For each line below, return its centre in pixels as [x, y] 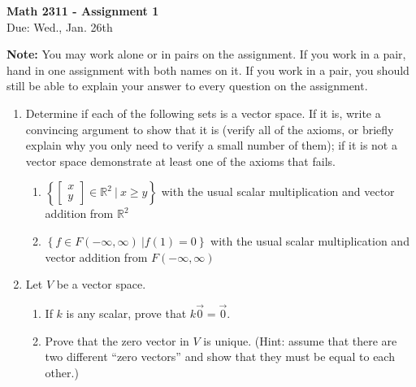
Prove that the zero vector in [117, 340]
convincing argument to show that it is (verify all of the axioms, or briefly [210, 129]
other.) [62, 372]
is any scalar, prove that [126, 313]
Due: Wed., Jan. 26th [60, 26]
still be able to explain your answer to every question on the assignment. [187, 86]
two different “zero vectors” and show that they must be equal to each [220, 357]
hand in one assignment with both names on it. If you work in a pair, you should [208, 70]
